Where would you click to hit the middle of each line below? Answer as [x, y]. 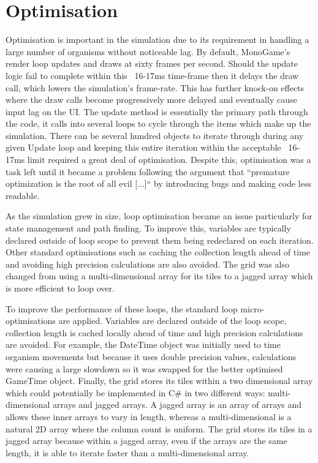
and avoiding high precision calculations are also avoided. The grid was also [147, 264]
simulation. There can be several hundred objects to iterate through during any [155, 135]
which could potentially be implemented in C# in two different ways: [135, 392]
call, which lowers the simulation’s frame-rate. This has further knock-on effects [155, 87]
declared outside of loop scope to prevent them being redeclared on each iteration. [160, 240]
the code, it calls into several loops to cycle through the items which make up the [158, 123]
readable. [23, 195]
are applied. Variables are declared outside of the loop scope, [172, 321]
